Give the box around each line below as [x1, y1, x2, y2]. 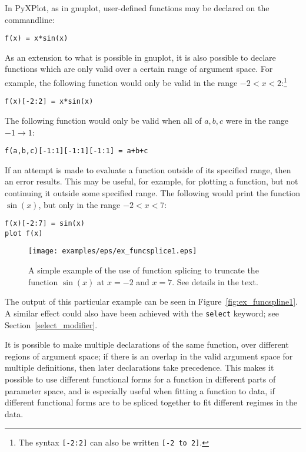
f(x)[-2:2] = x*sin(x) [5, 97, 94, 106]
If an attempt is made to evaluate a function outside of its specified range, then [5, 163, 291, 176]
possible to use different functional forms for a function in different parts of [5, 372, 276, 385]
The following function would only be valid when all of [5, 114, 202, 126]
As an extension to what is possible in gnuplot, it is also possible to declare [5, 51, 276, 63]
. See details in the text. [172, 275, 258, 288]
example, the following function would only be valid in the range [5, 76, 238, 88]
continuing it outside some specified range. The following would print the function [5, 186, 301, 199]
